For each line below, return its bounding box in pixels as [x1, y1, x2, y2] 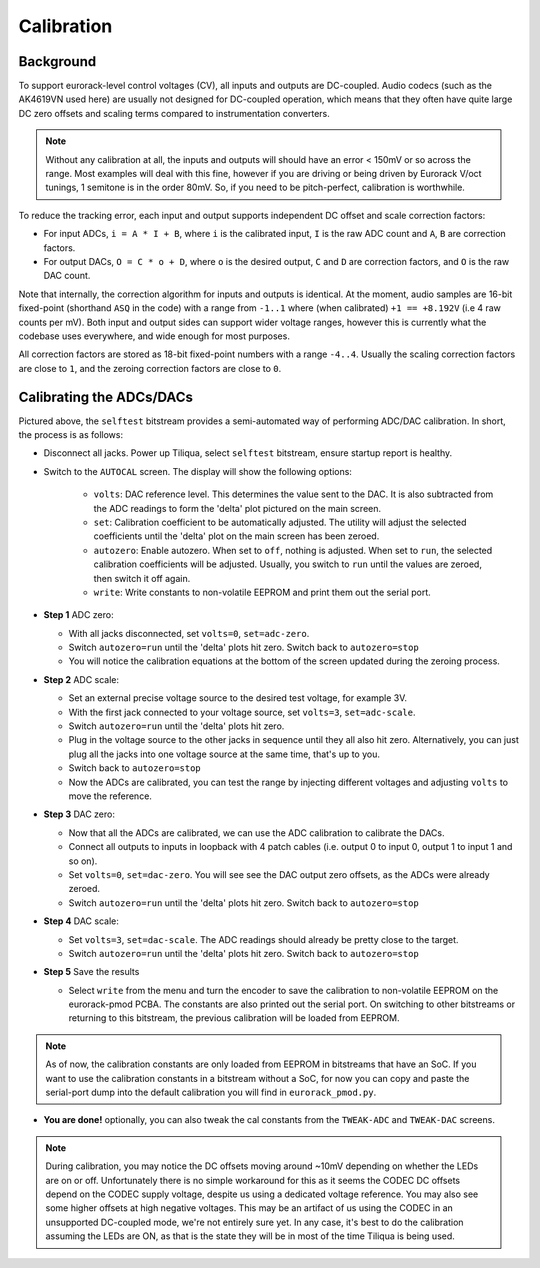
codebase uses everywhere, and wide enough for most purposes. [18, 330, 290, 342]
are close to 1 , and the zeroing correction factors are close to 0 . [18, 362, 282, 374]
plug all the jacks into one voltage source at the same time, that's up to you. [68, 748, 380, 760]
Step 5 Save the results [43, 966, 140, 978]
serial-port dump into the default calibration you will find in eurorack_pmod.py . [45, 1086, 377, 1099]
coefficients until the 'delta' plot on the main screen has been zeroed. [93, 530, 380, 542]
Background [18, 53, 97, 70]
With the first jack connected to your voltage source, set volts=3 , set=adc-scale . [68, 706, 416, 718]
